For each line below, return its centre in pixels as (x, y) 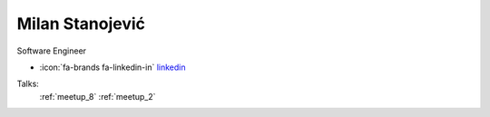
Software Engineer (51, 51)
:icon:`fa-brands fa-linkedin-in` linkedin (113, 67)
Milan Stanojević (81, 24)
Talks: (28, 84)
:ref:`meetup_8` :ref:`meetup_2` (98, 96)
